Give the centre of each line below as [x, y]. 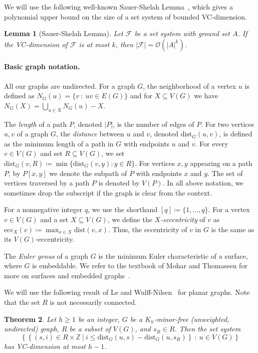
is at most [94, 44]
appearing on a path [221, 163]
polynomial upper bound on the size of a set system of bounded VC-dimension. [126, 16]
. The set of [225, 173]
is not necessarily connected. [93, 302]
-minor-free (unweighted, [192, 319]
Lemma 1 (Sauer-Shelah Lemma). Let [64, 33]
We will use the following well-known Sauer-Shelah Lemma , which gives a [118, 7]
